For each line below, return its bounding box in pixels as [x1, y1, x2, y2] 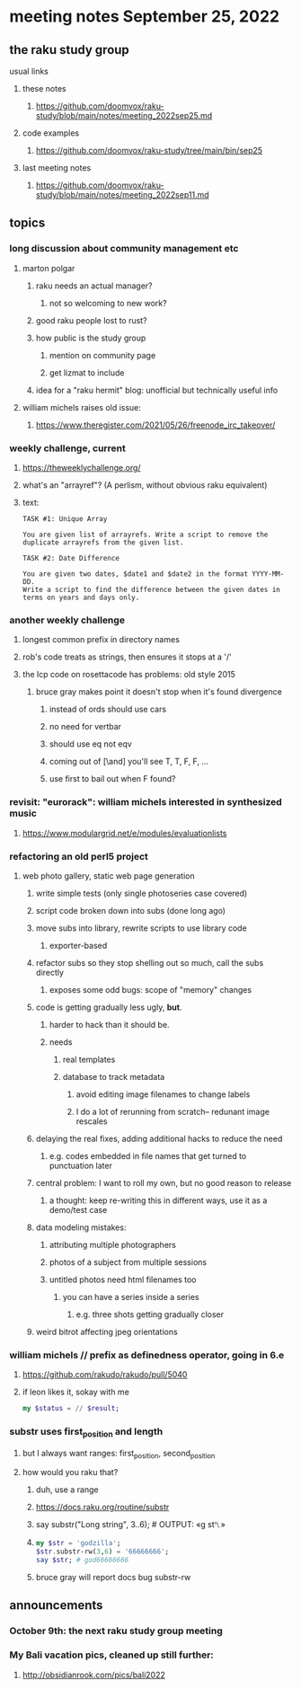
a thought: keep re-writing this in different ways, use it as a [49, 1195, 268, 1206]
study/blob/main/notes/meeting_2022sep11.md [35, 190, 209, 199]
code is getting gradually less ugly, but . [35, 1002, 182, 1013]
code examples [22, 128, 79, 138]
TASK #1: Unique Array [22, 514, 108, 523]
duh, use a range [35, 1484, 99, 1495]
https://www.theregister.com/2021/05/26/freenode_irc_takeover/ [35, 420, 276, 430]
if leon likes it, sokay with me [22, 1386, 130, 1398]
